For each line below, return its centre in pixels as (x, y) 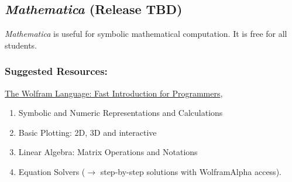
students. (21, 45)
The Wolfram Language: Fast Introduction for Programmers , (114, 93)
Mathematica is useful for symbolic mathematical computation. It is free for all (146, 34)
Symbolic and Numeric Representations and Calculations (121, 113)
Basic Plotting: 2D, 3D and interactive (87, 132)
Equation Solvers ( (52, 171)
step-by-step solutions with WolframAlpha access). (191, 171)
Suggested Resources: (56, 71)
